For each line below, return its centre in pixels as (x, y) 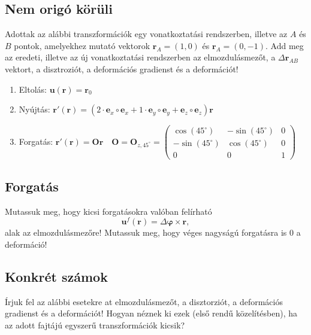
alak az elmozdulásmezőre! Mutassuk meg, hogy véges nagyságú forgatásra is (146, 232)
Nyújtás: (34, 109)
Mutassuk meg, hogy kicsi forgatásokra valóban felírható (108, 211)
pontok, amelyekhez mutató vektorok (82, 45)
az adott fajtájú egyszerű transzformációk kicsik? (95, 325)
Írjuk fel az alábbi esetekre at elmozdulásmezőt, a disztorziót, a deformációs (144, 301)
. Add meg (284, 45)
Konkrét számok (56, 276)
